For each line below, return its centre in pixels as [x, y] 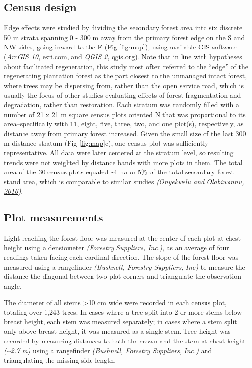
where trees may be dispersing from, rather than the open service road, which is [124, 85]
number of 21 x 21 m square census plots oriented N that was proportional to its [125, 114]
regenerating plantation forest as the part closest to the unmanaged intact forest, [126, 76]
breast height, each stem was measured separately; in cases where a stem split [121, 321]
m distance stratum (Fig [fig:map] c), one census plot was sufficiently [106, 143]
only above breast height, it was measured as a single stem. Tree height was [117, 331]
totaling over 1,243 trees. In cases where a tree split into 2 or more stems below [123, 312]
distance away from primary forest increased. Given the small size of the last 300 [125, 133]
